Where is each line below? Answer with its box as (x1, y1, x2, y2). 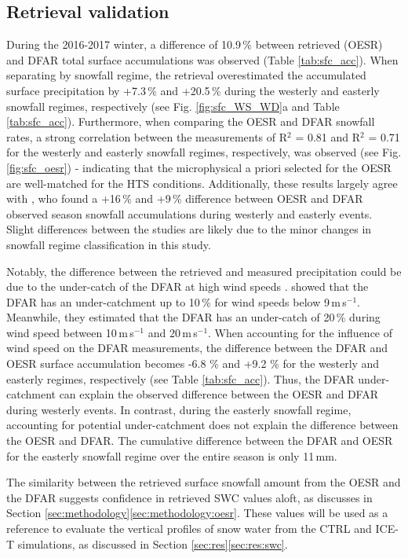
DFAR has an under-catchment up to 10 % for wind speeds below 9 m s (6, 293, 347, 310)
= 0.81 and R (295, 128, 361, 145)
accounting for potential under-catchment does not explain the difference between (6, 417, 399, 433)
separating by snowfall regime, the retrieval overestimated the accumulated (6, 67, 366, 83)
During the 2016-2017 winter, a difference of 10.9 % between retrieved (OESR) (6, 36, 383, 53)
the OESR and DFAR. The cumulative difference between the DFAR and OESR (6, 432, 393, 449)
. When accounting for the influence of (208, 324, 393, 340)
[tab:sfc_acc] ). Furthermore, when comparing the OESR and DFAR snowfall (6, 113, 375, 130)
